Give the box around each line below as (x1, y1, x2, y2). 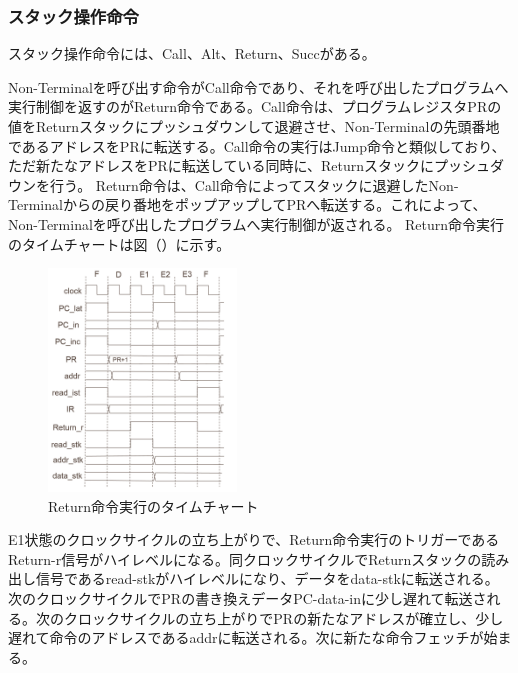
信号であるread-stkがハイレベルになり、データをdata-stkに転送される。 (35, 568, 499, 589)
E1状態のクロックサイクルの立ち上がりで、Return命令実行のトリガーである (8, 529, 500, 550)
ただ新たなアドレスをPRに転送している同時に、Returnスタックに (8, 155, 435, 176)
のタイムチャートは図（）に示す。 (8, 233, 231, 254)
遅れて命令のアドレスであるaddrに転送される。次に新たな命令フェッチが (8, 627, 484, 648)
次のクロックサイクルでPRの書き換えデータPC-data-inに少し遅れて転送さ (8, 588, 487, 609)
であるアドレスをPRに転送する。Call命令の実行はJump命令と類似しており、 (8, 135, 506, 156)
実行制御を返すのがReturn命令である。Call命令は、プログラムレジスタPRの (8, 96, 502, 117)
